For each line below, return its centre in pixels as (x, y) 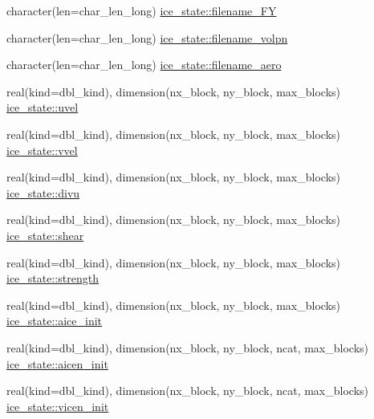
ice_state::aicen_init (57, 363)
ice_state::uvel (43, 107)
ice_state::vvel (42, 150)
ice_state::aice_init (55, 321)
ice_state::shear (45, 235)
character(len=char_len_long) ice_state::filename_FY (142, 10)
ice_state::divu (43, 192)
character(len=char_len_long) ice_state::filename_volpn (147, 37)
